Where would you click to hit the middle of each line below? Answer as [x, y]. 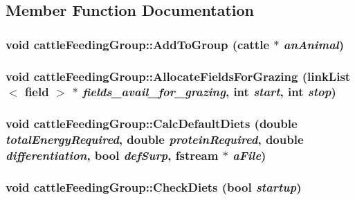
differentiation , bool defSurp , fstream [112, 155]
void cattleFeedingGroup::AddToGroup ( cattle [138, 44]
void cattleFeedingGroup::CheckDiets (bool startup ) [154, 187]
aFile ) [249, 155]
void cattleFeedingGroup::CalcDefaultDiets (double [152, 124]
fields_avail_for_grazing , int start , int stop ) [209, 92]
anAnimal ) [313, 44]
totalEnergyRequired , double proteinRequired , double [155, 139]
